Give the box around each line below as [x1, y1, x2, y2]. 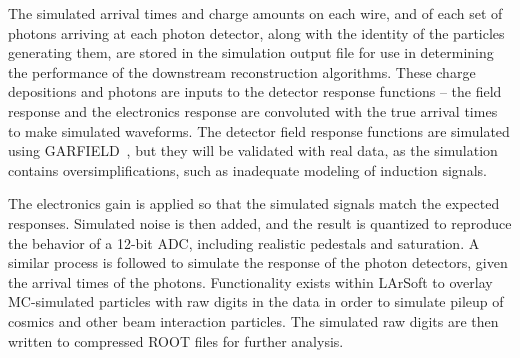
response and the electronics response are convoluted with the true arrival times [8, 100, 498, 121]
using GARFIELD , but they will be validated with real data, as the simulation [8, 140, 498, 161]
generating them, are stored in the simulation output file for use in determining [8, 42, 494, 63]
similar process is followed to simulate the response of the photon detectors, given [8, 252, 508, 273]
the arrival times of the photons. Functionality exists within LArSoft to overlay [8, 271, 493, 292]
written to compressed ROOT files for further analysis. [8, 330, 344, 351]
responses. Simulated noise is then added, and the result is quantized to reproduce [8, 212, 512, 233]
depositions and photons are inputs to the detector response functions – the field [8, 81, 502, 102]
